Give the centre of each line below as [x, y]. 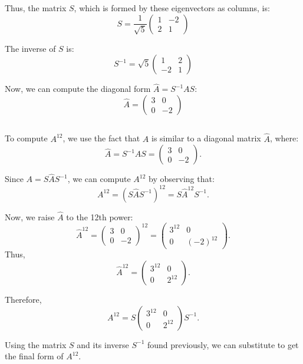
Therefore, [23, 300]
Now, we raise [30, 216]
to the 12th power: [100, 216]
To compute [26, 138]
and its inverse [103, 344]
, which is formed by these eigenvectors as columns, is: [172, 8]
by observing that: [182, 179]
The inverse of [30, 48]
